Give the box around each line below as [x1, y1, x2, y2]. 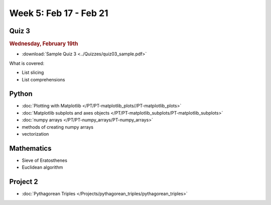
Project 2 [9, 177, 38, 186]
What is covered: [9, 60, 45, 66]
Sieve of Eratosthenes [22, 157, 68, 163]
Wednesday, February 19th [9, 40, 78, 47]
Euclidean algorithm [22, 164, 63, 170]
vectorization [22, 131, 49, 137]
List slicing [22, 69, 44, 75]
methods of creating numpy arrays [22, 124, 94, 130]
